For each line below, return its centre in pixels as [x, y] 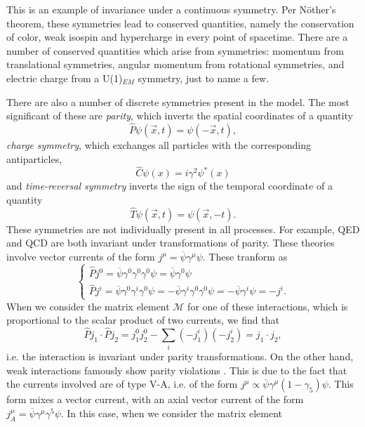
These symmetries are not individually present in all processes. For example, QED [183, 229]
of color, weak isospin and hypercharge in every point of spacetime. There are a [177, 37]
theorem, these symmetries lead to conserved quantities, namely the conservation [180, 23]
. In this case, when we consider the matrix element [172, 413]
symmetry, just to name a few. [204, 78]
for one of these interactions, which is [268, 306]
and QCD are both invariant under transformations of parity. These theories [171, 243]
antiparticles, [34, 158]
